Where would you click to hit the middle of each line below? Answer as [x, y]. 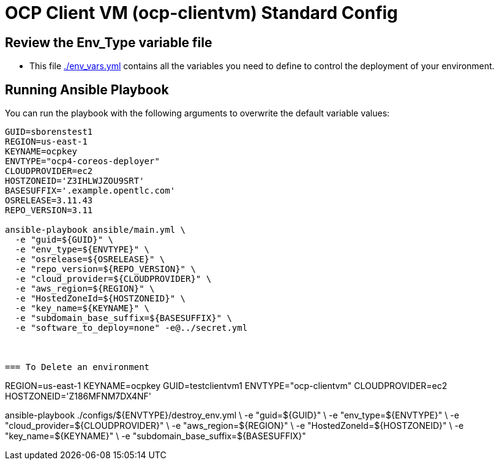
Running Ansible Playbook [87, 89]
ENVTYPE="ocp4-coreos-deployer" [82, 161]
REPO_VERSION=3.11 [49, 210]
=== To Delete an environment [77, 367]
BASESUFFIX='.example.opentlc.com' [90, 191]
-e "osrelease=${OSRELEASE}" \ [90, 259]
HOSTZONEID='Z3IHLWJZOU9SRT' [75, 181]
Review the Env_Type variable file [109, 42]
